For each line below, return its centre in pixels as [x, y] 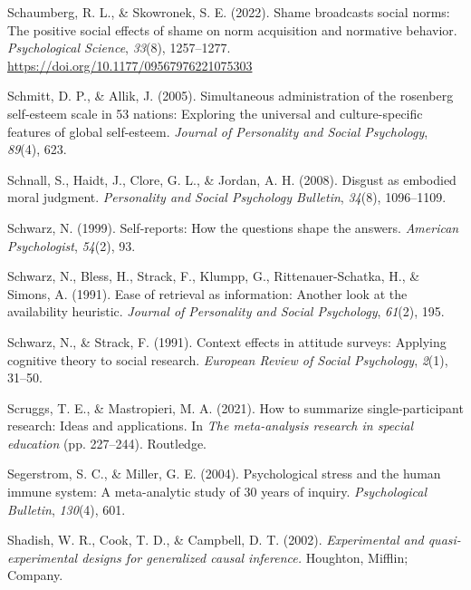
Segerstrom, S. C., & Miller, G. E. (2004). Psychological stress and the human [224, 474]
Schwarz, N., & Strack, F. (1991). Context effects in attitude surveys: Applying [227, 341]
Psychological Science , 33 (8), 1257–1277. [119, 48]
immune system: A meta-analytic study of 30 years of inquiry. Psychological [217, 492]
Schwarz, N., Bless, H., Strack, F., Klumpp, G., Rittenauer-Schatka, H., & [214, 276]
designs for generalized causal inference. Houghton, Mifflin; [245, 557]
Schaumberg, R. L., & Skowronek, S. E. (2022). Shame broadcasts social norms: [229, 12]
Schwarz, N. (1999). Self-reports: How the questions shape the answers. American [233, 227]
